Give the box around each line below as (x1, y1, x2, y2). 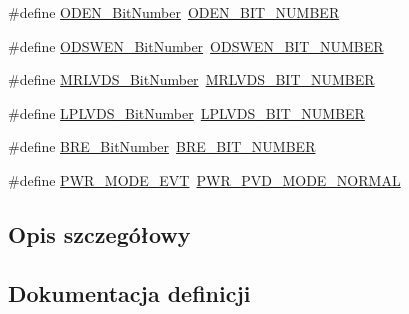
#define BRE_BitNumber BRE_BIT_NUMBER (8, 136, 316, 157)
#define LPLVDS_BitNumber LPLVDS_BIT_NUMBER (8, 102, 365, 123)
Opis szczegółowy (8, 218, 191, 249)
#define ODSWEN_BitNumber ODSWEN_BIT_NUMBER (8, 35, 384, 56)
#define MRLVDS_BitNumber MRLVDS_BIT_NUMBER (8, 69, 375, 90)
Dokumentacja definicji (8, 277, 251, 308)
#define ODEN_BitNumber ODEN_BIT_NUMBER (8, 2, 340, 22)
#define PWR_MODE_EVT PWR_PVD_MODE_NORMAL (8, 169, 401, 190)
